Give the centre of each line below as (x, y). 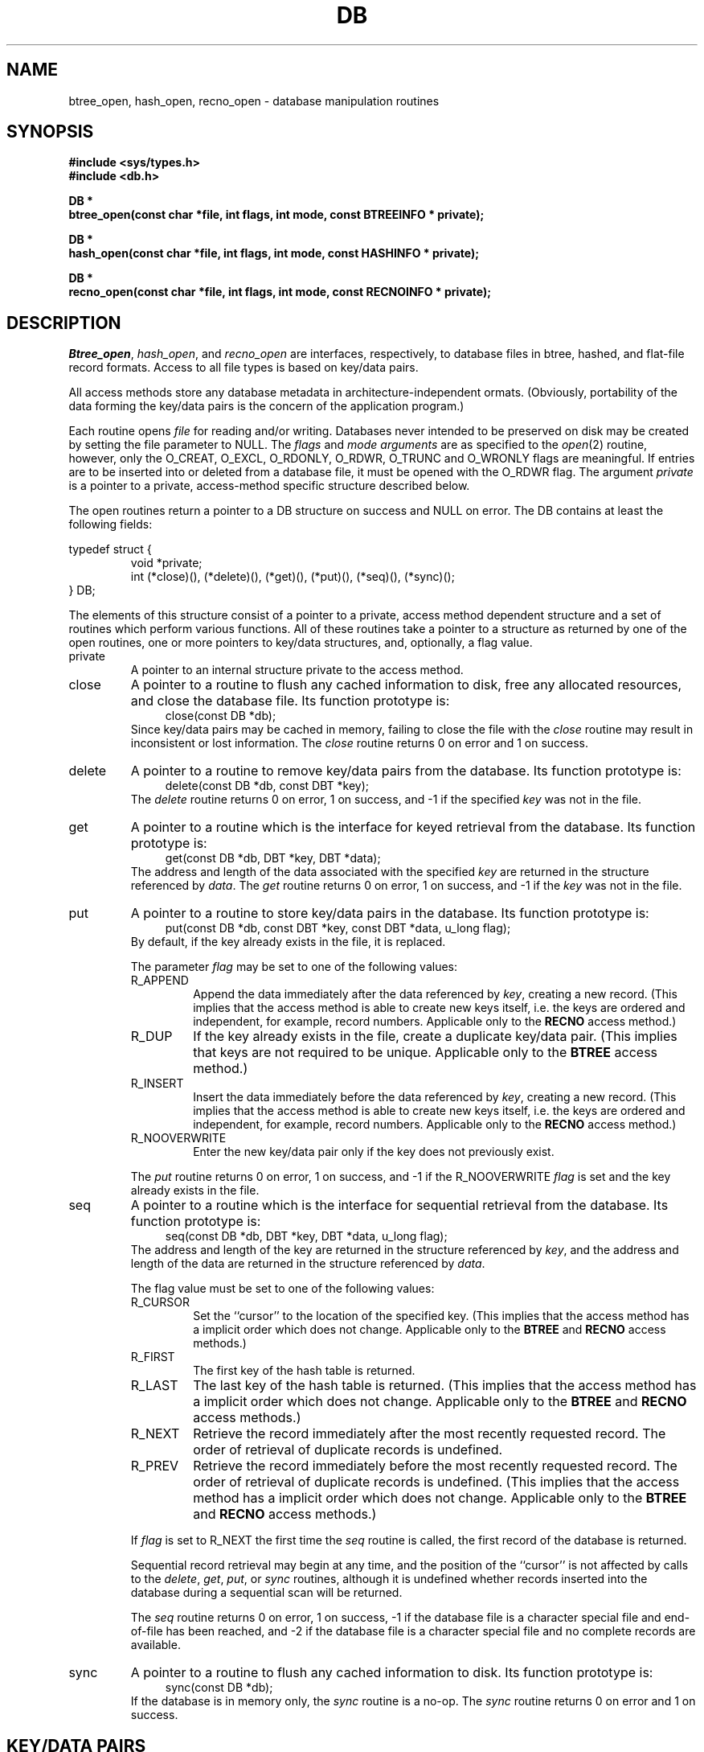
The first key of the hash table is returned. (304, 1371)
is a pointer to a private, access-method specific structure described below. (269, 486)
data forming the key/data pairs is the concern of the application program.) (266, 406)
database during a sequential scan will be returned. (266, 1593)
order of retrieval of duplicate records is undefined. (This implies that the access (436, 1482)
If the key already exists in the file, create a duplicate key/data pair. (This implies (435, 1036)
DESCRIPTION (64, 323)
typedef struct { (110, 549)
